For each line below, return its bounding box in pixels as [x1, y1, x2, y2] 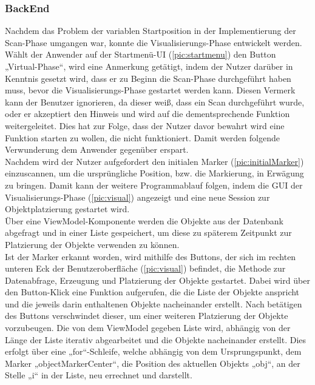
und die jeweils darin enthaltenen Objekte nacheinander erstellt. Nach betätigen [5, 297, 302, 310]
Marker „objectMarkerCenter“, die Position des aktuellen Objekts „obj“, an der [5, 357, 300, 369]
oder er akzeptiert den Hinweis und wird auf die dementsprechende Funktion [5, 107, 290, 120]
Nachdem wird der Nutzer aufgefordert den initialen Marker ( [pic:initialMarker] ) [5, 155, 304, 167]
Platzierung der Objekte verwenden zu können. [5, 238, 180, 250]
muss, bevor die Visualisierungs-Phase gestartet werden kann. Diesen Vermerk [5, 84, 296, 96]
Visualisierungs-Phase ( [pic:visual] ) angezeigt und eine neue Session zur [5, 190, 270, 203]
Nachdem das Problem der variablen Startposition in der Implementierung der [5, 24, 296, 37]
